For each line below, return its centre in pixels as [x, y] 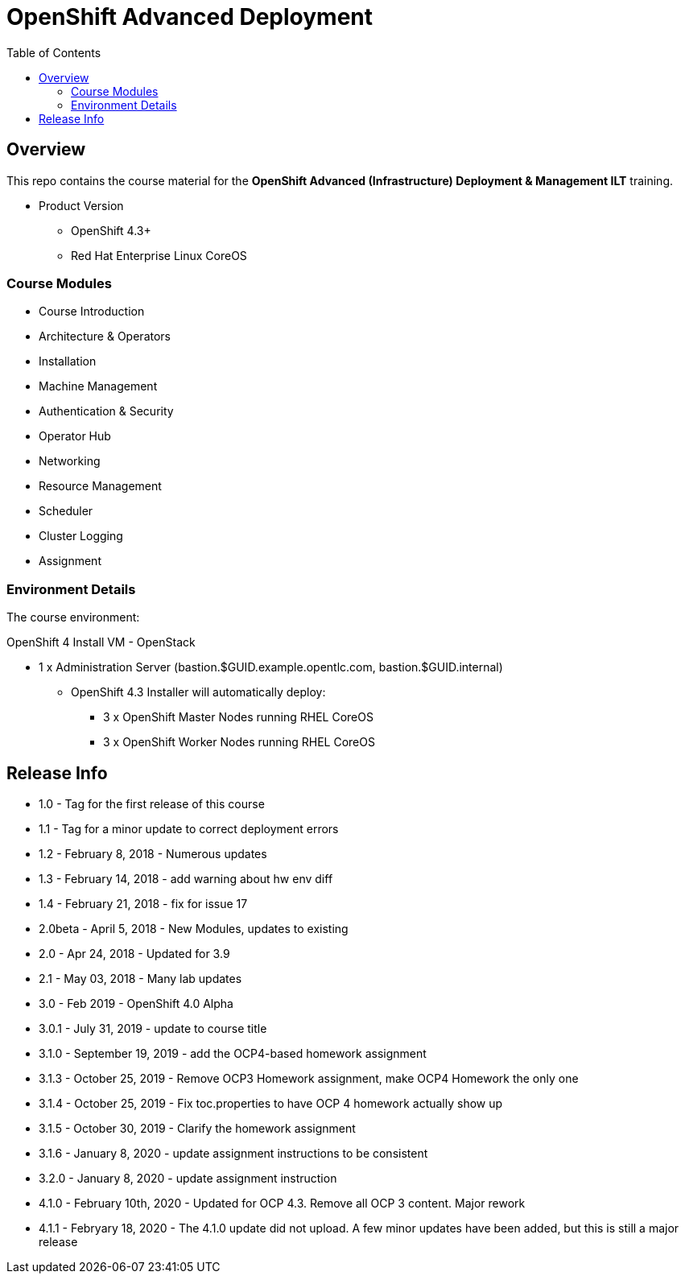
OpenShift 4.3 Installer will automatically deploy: [198, 692]
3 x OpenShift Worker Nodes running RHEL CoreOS [239, 742]
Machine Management [98, 386]
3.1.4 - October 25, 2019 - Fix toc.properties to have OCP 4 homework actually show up [271, 1103]
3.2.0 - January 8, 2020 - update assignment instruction [188, 1178]
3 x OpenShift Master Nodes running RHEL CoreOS [238, 717]
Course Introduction [92, 312]
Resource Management [100, 486]
